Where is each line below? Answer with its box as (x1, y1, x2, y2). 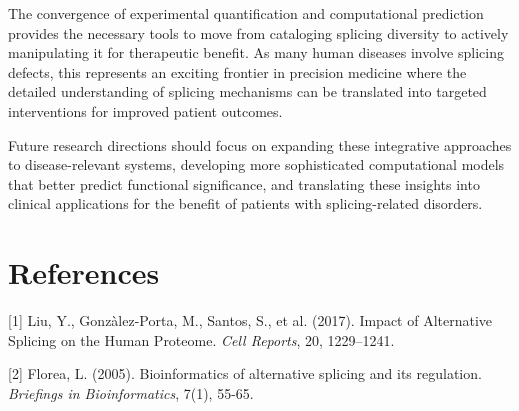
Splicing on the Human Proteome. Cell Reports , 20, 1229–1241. (8, 329, 395, 350)
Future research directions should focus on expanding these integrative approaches (8, 134, 512, 155)
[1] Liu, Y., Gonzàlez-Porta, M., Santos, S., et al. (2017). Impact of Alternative (8, 310, 493, 331)
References (8, 252, 160, 293)
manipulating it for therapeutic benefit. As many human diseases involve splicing (8, 42, 504, 63)
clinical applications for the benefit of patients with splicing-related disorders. (8, 193, 483, 214)
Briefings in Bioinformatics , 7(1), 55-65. (8, 382, 254, 403)
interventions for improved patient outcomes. (8, 100, 283, 121)
